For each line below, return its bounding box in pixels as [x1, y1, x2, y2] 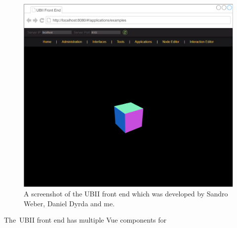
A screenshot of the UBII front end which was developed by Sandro [24, 189, 228, 199]
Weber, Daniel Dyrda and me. [24, 198, 115, 208]
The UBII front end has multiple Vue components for [4, 215, 167, 225]
